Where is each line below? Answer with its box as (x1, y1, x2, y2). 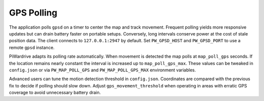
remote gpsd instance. (9, 44, 55, 50)
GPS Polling (9, 7, 58, 18)
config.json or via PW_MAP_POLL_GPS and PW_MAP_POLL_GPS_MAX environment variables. (9, 67, 196, 73)
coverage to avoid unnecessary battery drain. (9, 90, 101, 96)
